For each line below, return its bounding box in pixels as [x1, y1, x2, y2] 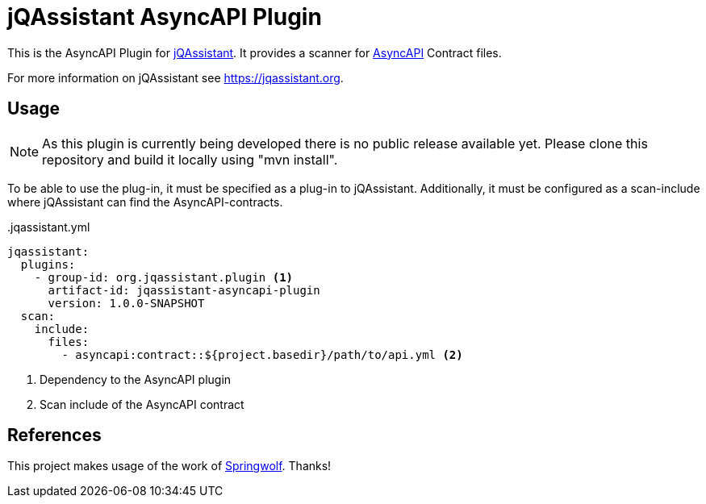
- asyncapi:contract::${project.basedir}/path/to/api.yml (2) [61, 348, 463, 361]
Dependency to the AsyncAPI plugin [40, 372, 232, 386]
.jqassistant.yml [7, 219, 90, 234]
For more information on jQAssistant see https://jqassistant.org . [7, 70, 344, 85]
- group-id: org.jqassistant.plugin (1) [34, 270, 294, 284]
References [7, 425, 102, 446]
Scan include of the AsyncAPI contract [40, 397, 244, 411]
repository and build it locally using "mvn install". [42, 151, 338, 168]
